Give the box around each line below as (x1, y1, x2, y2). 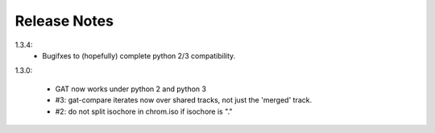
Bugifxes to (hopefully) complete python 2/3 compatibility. (42, 50, 236, 60)
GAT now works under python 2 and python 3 (55, 84, 207, 94)
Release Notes (14, 12, 114, 30)
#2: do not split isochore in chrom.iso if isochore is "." (55, 107, 233, 116)
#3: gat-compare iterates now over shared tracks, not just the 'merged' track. (55, 95, 313, 105)
